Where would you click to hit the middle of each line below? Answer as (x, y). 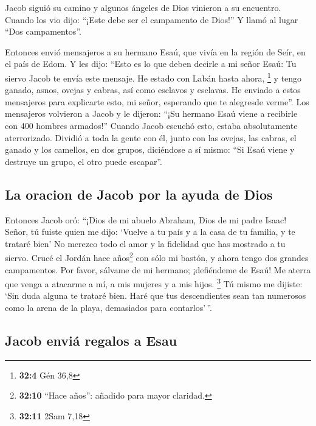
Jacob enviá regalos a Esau (91, 340)
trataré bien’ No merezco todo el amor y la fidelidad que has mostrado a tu (145, 243)
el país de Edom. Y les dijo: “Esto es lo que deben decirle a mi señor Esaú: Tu (151, 64)
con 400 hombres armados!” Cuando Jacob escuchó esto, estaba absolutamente (151, 125)
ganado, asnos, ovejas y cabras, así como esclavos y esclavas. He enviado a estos (153, 90)
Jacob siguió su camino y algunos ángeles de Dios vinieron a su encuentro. (143, 7)
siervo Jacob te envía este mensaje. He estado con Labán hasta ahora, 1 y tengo (153, 77)
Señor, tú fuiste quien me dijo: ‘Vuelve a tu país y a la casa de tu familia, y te (150, 232)
